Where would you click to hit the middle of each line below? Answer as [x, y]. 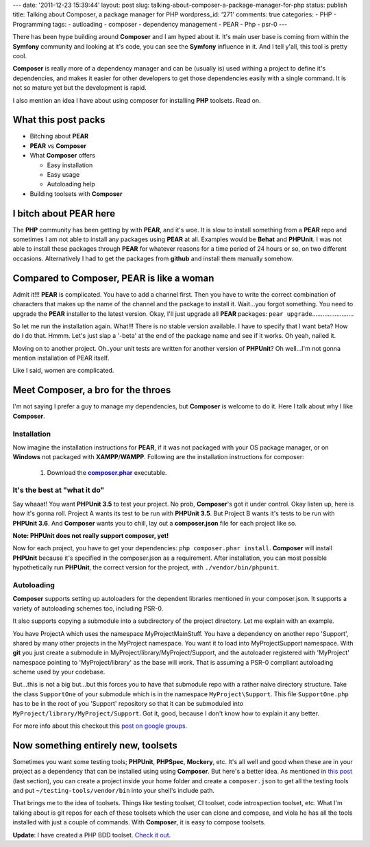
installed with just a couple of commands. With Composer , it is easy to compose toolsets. [139, 822]
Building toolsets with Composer [76, 194]
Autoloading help [71, 184]
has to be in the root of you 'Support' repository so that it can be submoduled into [128, 704]
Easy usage [63, 174]
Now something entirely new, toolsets [95, 745]
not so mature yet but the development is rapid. [79, 88]
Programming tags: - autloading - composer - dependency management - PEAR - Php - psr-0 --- [150, 24]
